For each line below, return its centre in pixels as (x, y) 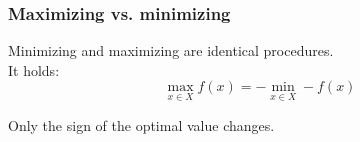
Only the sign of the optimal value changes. (141, 124)
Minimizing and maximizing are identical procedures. (171, 50)
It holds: (34, 69)
